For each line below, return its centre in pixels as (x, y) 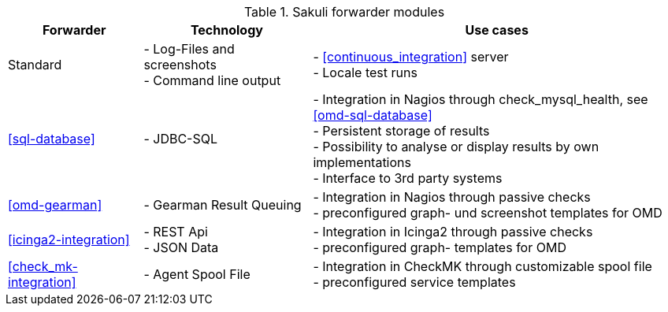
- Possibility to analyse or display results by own (456, 147)
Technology (226, 30)
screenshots (180, 65)
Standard (35, 65)
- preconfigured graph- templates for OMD (440, 247)
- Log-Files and (189, 49)
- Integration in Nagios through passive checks (452, 197)
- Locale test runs (365, 72)
